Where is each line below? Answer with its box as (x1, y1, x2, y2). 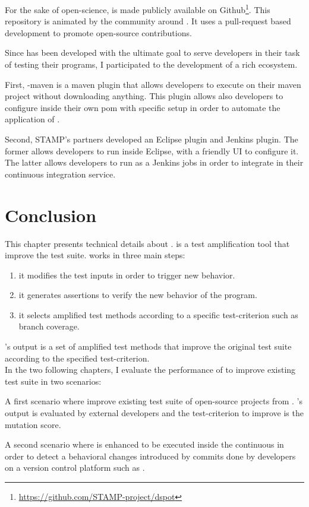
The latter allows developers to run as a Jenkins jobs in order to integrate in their (5, 156, 304, 169)
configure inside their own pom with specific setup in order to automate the (5, 101, 280, 113)
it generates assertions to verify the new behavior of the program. (18, 289, 257, 301)
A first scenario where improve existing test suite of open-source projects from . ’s (5, 395, 302, 407)
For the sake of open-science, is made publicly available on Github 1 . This (5, 2, 270, 15)
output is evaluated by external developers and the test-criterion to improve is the (5, 407, 304, 419)
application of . (5, 113, 60, 125)
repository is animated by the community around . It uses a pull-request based (5, 15, 291, 27)
